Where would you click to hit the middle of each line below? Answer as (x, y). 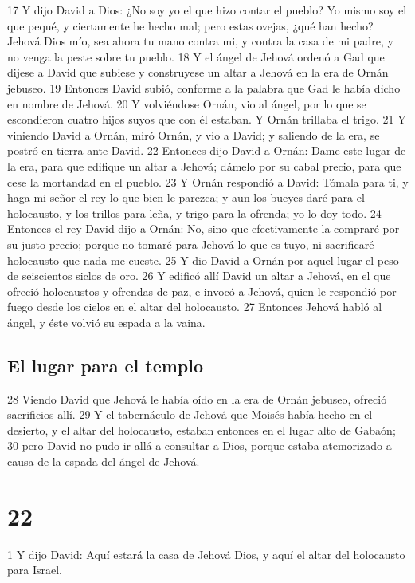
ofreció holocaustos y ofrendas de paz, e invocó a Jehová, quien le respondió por (202, 291)
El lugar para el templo (106, 365)
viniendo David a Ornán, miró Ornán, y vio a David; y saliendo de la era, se (194, 134)
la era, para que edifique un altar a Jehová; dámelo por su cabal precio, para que (204, 165)
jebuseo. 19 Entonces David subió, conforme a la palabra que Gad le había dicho (204, 87)
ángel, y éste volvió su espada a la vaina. (106, 322)
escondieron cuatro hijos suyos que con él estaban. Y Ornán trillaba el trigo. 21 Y (207, 119)
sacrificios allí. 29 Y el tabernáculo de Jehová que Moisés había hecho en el (190, 414)
